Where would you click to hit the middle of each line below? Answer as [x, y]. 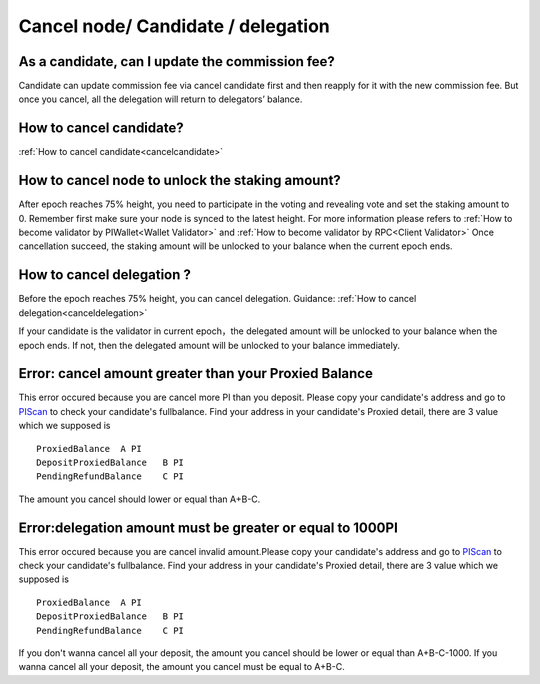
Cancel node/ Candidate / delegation [174, 26]
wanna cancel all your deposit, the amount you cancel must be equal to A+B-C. [181, 667]
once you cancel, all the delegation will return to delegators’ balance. [160, 99]
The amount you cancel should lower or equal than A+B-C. [139, 499]
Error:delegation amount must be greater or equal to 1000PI [208, 527]
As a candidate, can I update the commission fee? [176, 61]
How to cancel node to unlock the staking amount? [180, 180]
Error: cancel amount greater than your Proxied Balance [196, 373]
